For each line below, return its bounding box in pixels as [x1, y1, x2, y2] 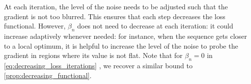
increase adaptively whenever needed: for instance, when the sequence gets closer [4, 30, 247, 41]
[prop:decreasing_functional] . [4, 70, 92, 80]
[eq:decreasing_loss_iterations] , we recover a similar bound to [4, 60, 193, 70]
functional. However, [4, 21, 66, 31]
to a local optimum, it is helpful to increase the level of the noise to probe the [4, 40, 238, 51]
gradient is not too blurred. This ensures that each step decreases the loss [4, 11, 225, 21]
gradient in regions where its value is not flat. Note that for [4, 50, 183, 60]
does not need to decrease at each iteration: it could [77, 21, 233, 31]
